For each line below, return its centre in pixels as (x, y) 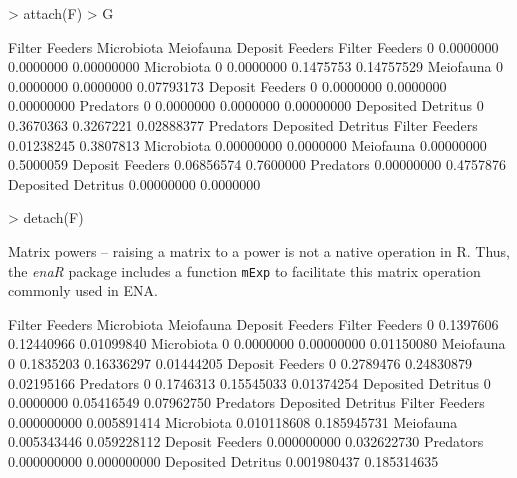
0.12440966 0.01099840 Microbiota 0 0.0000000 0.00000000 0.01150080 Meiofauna (257, 343)
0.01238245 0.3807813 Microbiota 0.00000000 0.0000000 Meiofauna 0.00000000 (247, 144)
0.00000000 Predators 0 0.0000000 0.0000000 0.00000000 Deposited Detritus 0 (246, 105)
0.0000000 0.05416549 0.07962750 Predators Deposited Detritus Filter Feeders (246, 402)
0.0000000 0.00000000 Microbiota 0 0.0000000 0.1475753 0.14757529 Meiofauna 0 (256, 66)
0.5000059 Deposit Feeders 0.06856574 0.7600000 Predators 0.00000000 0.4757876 (257, 164)
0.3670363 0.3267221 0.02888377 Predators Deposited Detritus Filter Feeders (243, 124)
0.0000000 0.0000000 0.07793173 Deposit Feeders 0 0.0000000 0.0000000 (227, 85)
